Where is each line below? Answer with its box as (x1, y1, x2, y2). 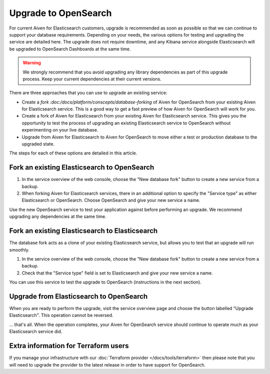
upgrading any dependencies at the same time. (9, 213, 107, 219)
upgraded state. (21, 141, 55, 147)
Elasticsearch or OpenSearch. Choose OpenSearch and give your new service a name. (21, 197, 200, 203)
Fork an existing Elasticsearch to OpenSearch (9, 163, 154, 172)
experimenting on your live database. (21, 127, 98, 133)
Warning (22, 60, 41, 66)
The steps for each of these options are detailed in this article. (9, 150, 137, 156)
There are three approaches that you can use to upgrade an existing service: (9, 90, 167, 96)
